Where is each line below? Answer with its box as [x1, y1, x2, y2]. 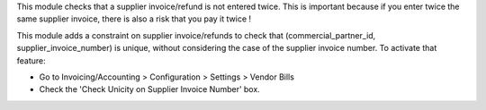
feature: [16, 55, 47, 66]
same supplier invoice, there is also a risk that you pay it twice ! [16, 13, 252, 24]
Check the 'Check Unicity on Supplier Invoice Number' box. [39, 84, 260, 95]
